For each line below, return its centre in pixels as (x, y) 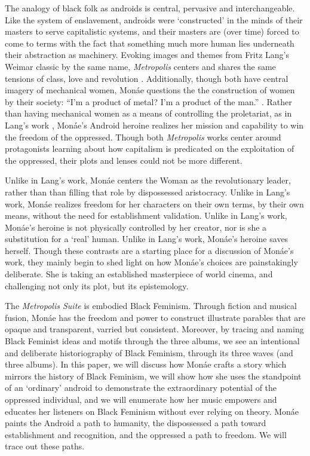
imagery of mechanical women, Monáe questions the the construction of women (150, 90)
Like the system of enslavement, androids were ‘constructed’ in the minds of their (154, 19)
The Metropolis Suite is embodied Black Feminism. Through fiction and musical (151, 306)
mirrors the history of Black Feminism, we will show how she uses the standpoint (153, 376)
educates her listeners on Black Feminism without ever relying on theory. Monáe (152, 411)
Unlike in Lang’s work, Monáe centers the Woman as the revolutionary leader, (148, 180)
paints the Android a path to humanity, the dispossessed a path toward (136, 423)
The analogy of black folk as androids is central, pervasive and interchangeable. (150, 8)
